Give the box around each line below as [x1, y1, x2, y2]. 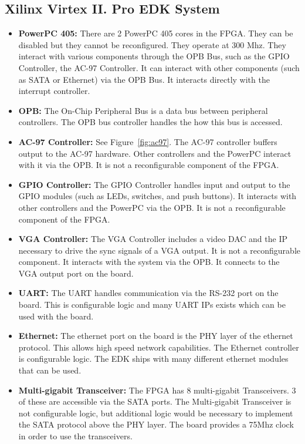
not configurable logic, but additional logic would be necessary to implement [18, 406, 293, 419]
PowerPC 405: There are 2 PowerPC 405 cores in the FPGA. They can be [18, 27, 293, 39]
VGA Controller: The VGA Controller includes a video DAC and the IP [18, 233, 287, 245]
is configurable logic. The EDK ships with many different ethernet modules [18, 352, 289, 365]
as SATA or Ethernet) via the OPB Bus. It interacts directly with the [18, 73, 270, 85]
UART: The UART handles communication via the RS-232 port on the [18, 287, 279, 299]
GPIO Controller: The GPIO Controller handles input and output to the [18, 178, 290, 190]
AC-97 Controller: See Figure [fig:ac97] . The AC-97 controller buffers [18, 135, 277, 147]
